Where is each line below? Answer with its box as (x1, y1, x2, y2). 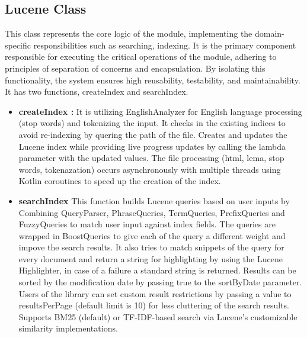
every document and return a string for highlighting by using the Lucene (18, 252, 283, 265)
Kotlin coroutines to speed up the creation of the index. (18, 175, 221, 187)
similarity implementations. (18, 322, 118, 334)
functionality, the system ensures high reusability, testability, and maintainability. (5, 73, 300, 86)
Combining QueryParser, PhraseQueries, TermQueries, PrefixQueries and (18, 206, 285, 218)
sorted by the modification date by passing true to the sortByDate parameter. (18, 276, 302, 288)
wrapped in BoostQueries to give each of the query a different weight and (18, 229, 286, 242)
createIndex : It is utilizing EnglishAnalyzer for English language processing (18, 105, 302, 117)
